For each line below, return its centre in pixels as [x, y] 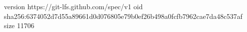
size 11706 [19, 25]
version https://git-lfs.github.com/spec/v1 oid [73, 6]
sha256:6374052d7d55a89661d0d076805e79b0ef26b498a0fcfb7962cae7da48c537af [123, 16]
